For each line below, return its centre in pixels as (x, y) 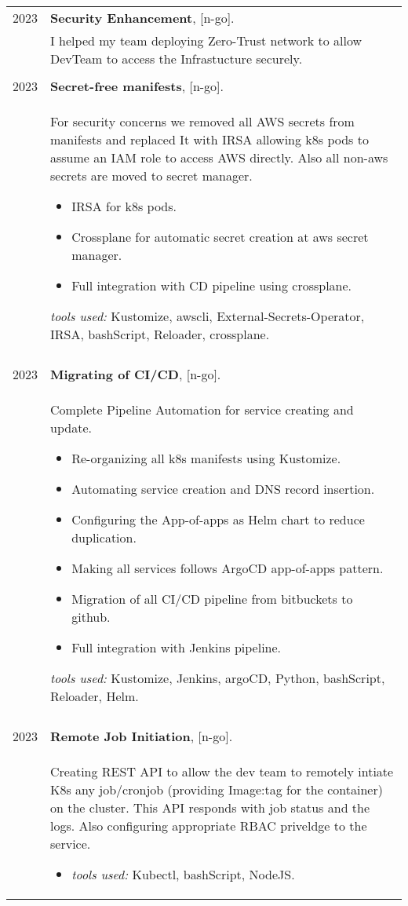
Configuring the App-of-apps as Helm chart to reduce (218, 519)
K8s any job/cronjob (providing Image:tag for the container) (217, 789)
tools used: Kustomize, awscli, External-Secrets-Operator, (208, 316)
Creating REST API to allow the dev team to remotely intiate (222, 771)
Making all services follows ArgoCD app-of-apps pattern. (228, 568)
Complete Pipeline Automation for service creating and (202, 409)
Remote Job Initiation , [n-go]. (142, 736)
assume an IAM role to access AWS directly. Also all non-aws (219, 157)
